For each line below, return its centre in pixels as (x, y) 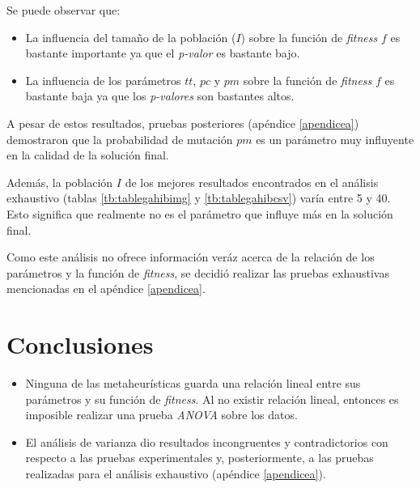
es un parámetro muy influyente (335, 139)
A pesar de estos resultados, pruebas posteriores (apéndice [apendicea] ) (183, 123)
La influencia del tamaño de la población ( (131, 37)
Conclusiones (80, 344)
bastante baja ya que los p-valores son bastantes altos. (160, 96)
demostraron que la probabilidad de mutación (120, 139)
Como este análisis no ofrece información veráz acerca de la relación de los (191, 257)
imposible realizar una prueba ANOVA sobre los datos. (161, 415)
